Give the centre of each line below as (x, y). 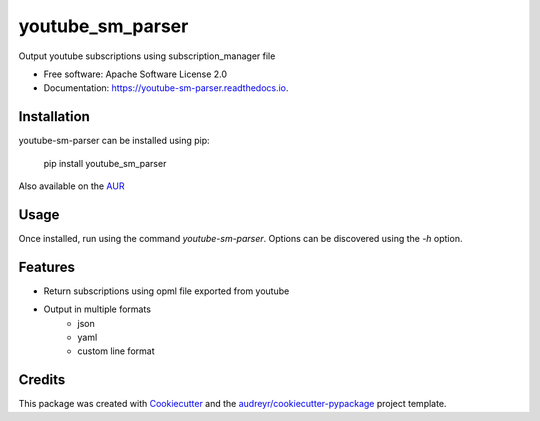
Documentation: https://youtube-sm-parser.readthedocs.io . (166, 88)
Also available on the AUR (71, 186)
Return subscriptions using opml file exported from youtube (166, 291)
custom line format (116, 351)
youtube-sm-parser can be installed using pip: (114, 141)
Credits (42, 380)
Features (46, 266)
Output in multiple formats (97, 309)
